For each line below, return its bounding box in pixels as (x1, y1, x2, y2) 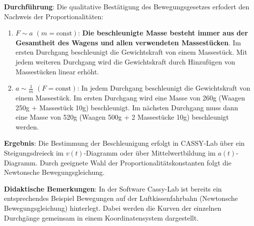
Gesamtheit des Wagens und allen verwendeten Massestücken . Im (15, 37, 241, 47)
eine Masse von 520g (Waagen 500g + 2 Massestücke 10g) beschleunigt (15, 112, 229, 122)
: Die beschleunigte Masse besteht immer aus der (78, 28, 248, 38)
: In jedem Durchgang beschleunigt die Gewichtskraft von (77, 83, 251, 93)
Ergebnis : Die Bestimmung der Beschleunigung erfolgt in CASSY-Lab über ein (4, 138, 245, 148)
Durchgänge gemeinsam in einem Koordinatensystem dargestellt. (4, 212, 199, 223)
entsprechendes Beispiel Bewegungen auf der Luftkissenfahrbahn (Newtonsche (4, 193, 238, 203)
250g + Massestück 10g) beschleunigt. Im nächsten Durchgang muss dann (15, 102, 238, 112)
